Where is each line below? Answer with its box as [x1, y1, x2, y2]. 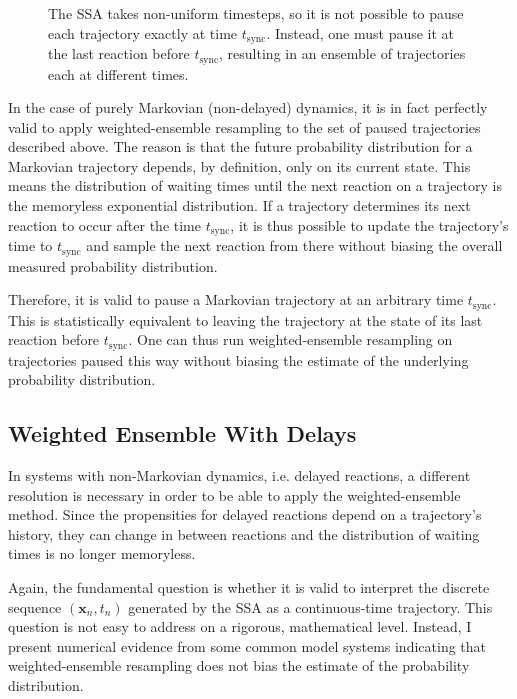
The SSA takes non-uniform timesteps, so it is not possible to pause [48, 3, 464, 23]
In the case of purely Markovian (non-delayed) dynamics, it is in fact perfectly [8, 97, 488, 118]
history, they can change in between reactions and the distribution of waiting [8, 523, 480, 544]
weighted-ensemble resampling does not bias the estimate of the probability [8, 655, 470, 676]
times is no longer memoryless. [8, 543, 196, 564]
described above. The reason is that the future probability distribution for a [8, 136, 473, 157]
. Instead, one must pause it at [266, 22, 455, 43]
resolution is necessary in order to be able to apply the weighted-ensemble [8, 484, 461, 505]
